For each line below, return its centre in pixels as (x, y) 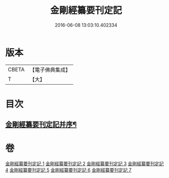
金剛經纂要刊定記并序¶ (41, 124)
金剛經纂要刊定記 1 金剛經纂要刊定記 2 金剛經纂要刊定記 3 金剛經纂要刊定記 (84, 164)
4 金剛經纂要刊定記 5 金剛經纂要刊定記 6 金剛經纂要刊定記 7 (68, 170)
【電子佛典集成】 (50, 70)
